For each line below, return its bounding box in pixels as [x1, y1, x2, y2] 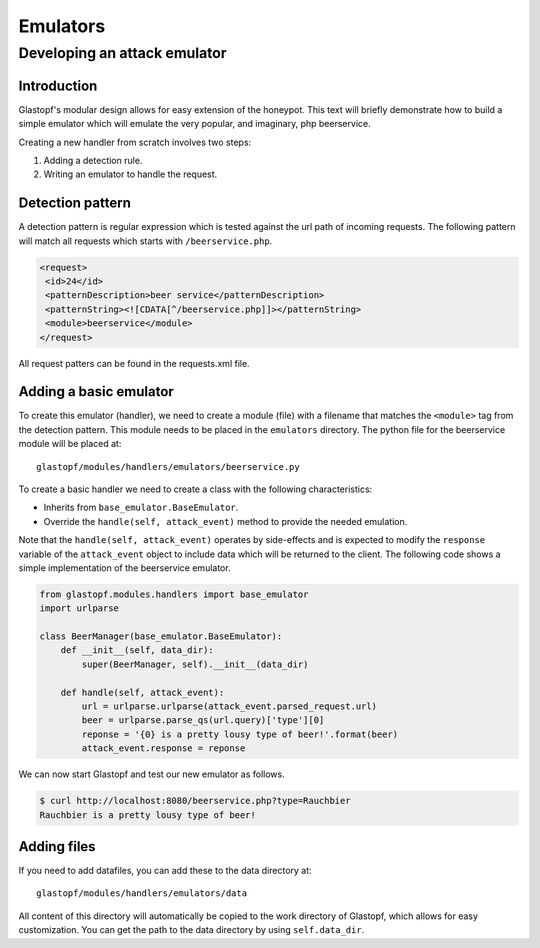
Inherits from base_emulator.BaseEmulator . [43, 501, 239, 514]
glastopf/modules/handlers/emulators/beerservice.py [36, 461, 300, 472]
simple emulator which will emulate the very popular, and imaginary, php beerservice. [18, 118, 371, 130]
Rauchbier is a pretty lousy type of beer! [39, 809, 257, 820]
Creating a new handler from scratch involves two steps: [18, 136, 252, 148]
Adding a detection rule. [43, 154, 143, 166]
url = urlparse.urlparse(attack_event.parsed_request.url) [81, 701, 378, 712]
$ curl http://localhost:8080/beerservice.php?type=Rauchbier [39, 795, 351, 807]
